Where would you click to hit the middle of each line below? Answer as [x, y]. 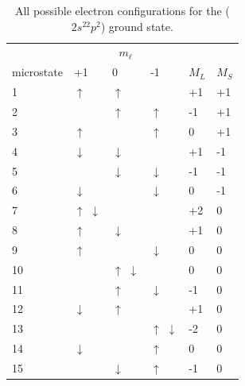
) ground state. [137, 26]
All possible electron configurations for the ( [122, 10]
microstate [37, 72]
